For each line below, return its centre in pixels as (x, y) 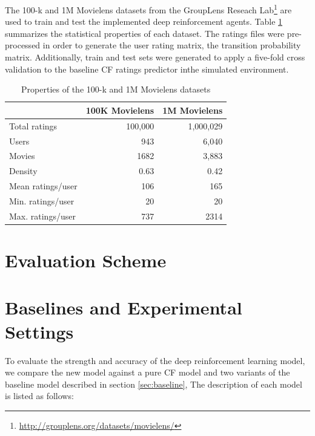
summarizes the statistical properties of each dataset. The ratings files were (145, 33)
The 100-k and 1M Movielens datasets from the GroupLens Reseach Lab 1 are (148, 9)
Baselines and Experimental (124, 307)
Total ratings (33, 125)
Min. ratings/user (42, 200)
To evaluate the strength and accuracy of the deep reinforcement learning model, (155, 360)
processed (23, 45)
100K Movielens (120, 110)
